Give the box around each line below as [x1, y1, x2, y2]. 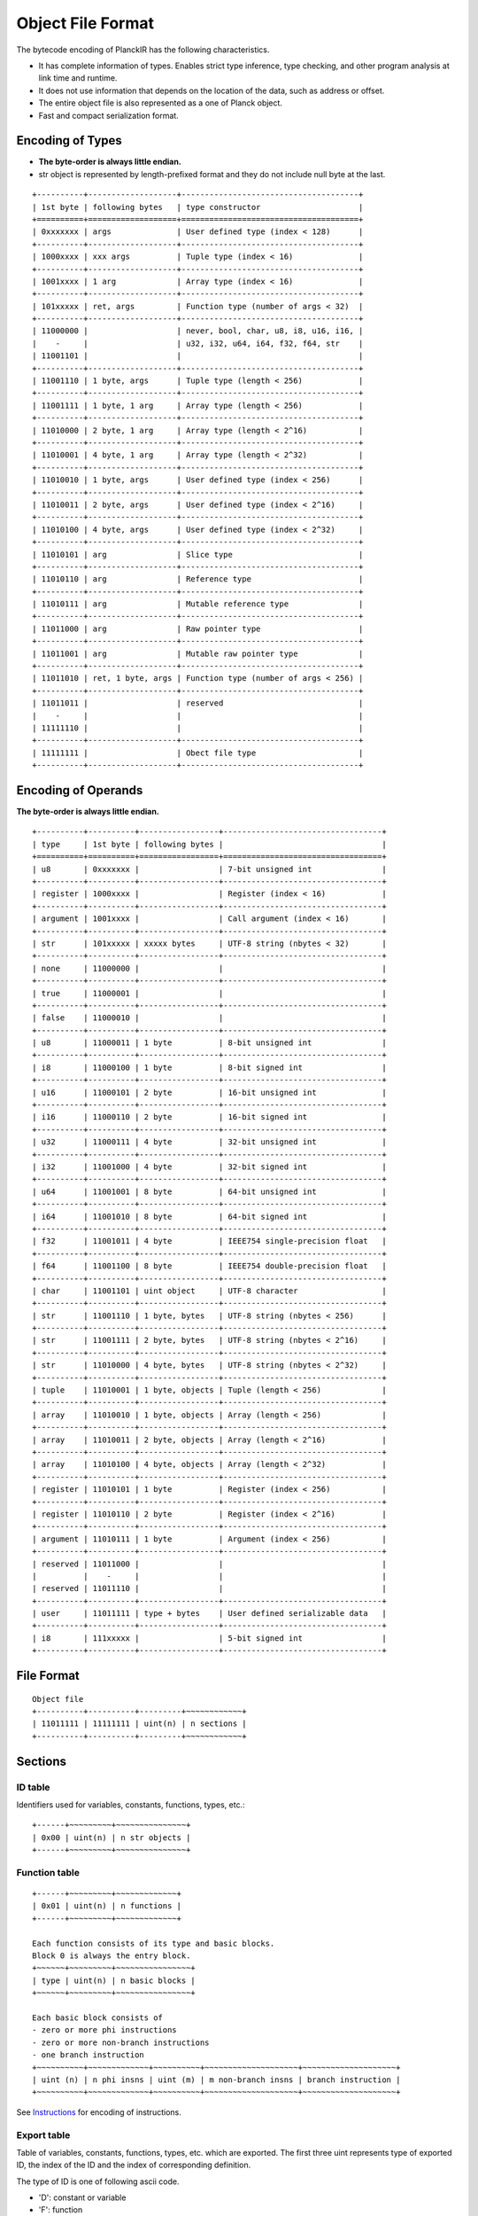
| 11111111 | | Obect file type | [32, 747, 364, 758]
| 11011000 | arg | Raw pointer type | [32, 623, 364, 634]
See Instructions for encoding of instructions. [16, 2106, 181, 2118]
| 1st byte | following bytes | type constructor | [32, 202, 364, 212]
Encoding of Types [16, 133, 123, 148]
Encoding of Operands [16, 783, 143, 798]
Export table [16, 2128, 71, 2141]
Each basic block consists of [32, 2013, 164, 2023]
